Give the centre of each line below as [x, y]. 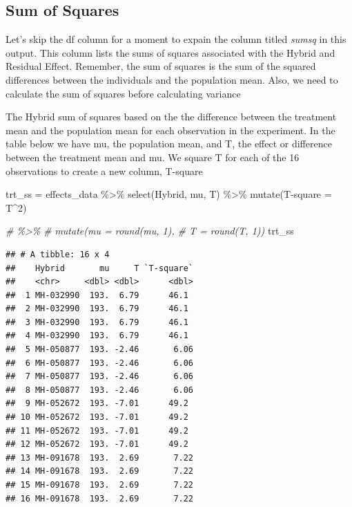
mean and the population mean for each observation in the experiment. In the [170, 130]
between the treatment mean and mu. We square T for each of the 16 [153, 157]
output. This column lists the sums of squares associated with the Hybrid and [170, 52]
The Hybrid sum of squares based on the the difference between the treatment [171, 117]
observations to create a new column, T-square [104, 170]
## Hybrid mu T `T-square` [100, 268]
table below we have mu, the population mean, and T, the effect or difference [169, 144]
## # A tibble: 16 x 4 [58, 254]
